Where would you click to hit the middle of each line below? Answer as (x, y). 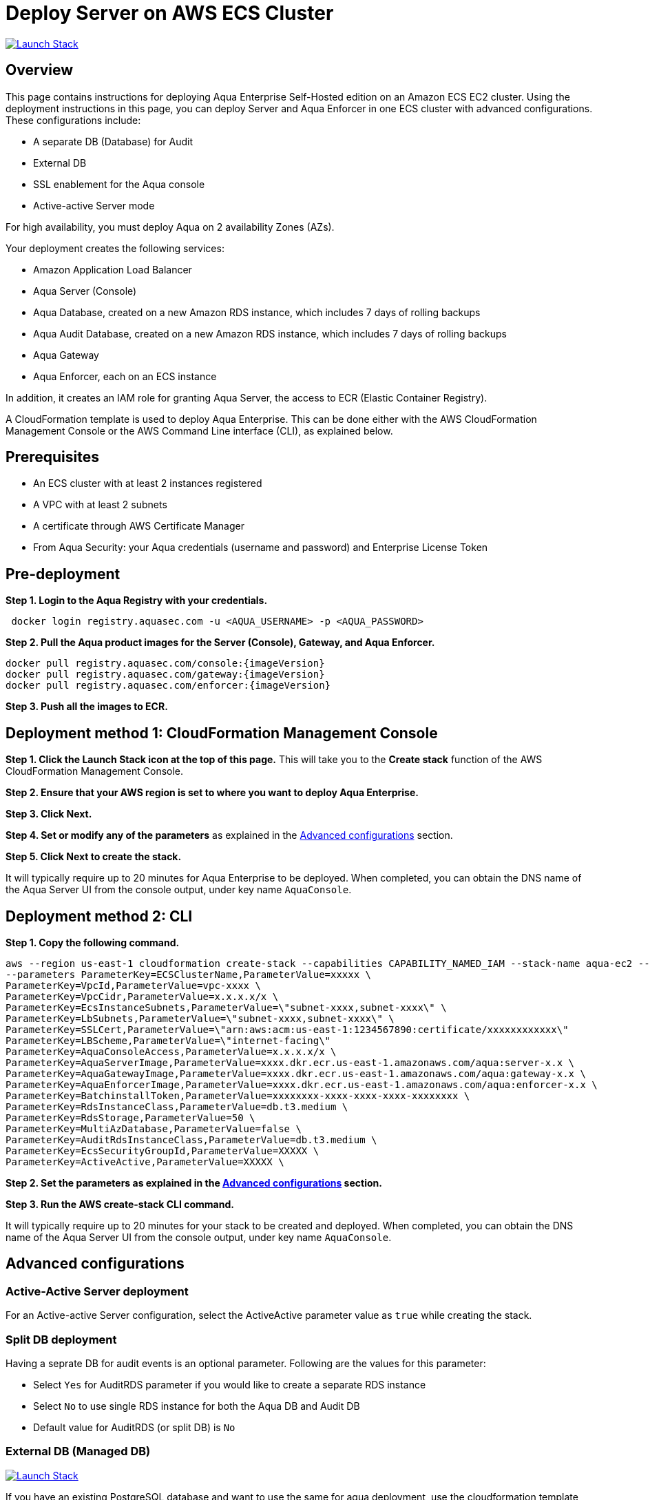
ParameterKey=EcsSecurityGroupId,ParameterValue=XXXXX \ (162, 1150)
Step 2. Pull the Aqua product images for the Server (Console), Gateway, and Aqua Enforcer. (220, 643)
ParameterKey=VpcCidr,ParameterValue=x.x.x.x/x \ (142, 996)
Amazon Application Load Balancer (113, 269)
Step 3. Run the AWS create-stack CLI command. (120, 1204)
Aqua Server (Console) (85, 291)
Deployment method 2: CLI (99, 916)
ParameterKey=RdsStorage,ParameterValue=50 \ (130, 1117)
